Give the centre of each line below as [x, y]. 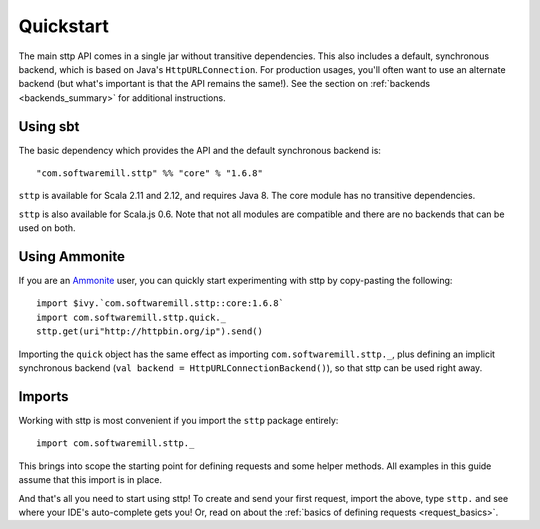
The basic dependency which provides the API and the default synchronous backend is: [200, 150]
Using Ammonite [71, 256]
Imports [43, 396]
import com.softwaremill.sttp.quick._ [131, 317]
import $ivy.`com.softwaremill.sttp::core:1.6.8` [160, 303]
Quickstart [64, 26]
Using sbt [49, 126]
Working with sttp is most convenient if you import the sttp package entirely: [178, 420]
